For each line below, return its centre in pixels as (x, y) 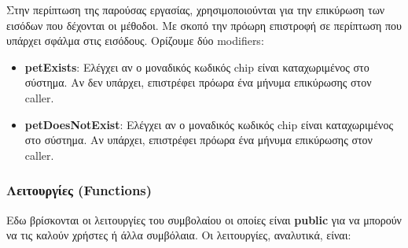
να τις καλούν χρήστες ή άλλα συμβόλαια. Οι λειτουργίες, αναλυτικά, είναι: (179, 235)
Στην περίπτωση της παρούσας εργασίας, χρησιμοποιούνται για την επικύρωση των (196, 9)
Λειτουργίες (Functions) (79, 190)
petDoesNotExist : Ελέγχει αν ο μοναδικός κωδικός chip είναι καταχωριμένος (209, 124)
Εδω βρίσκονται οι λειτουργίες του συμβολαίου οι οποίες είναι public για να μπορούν (204, 219)
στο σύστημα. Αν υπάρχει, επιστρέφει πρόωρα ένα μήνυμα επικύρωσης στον (198, 140)
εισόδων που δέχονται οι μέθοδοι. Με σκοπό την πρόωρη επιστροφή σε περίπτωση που (204, 25)
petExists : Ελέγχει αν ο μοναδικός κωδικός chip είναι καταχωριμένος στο (197, 67)
